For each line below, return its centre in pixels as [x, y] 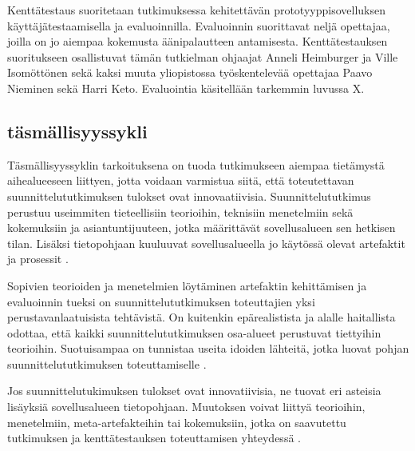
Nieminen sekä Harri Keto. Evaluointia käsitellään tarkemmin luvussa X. [186, 88]
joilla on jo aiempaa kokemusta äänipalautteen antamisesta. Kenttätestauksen [198, 41]
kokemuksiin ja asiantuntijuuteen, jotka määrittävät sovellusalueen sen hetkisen [202, 227]
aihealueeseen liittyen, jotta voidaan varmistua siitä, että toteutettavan [181, 180]
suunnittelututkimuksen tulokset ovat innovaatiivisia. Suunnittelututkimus [189, 196]
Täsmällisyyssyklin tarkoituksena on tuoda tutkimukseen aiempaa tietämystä [196, 164]
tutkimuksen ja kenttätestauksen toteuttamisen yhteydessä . [154, 438]
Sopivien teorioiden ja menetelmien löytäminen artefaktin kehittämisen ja [187, 285]
